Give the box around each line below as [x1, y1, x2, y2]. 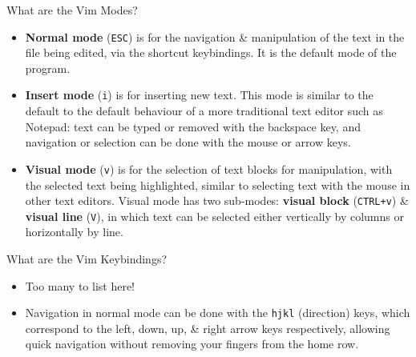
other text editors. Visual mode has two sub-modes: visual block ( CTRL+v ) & [25, 192, 409, 209]
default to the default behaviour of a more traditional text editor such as [25, 102, 383, 119]
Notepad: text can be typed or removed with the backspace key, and [25, 118, 361, 134]
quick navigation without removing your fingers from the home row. [25, 335, 359, 352]
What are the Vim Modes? [6, 2, 138, 18]
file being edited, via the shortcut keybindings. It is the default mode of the [25, 44, 397, 61]
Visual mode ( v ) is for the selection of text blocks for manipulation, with [25, 160, 393, 177]
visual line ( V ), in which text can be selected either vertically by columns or [25, 207, 404, 224]
